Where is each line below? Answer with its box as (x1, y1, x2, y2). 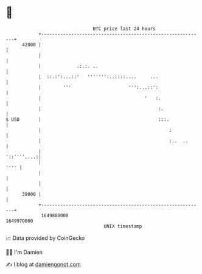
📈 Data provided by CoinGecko (5, 234, 85, 242)
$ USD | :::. (5, 116, 170, 123)
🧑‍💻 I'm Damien (5, 248, 43, 256)
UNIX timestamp (103, 223, 142, 229)
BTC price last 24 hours (92, 26, 156, 32)
